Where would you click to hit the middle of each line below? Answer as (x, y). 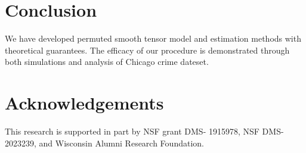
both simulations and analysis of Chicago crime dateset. (107, 62)
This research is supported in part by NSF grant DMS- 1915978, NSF (132, 131)
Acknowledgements (84, 103)
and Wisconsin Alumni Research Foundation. (121, 143)
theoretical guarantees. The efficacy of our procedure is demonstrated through (147, 50)
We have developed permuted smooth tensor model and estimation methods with (153, 38)
